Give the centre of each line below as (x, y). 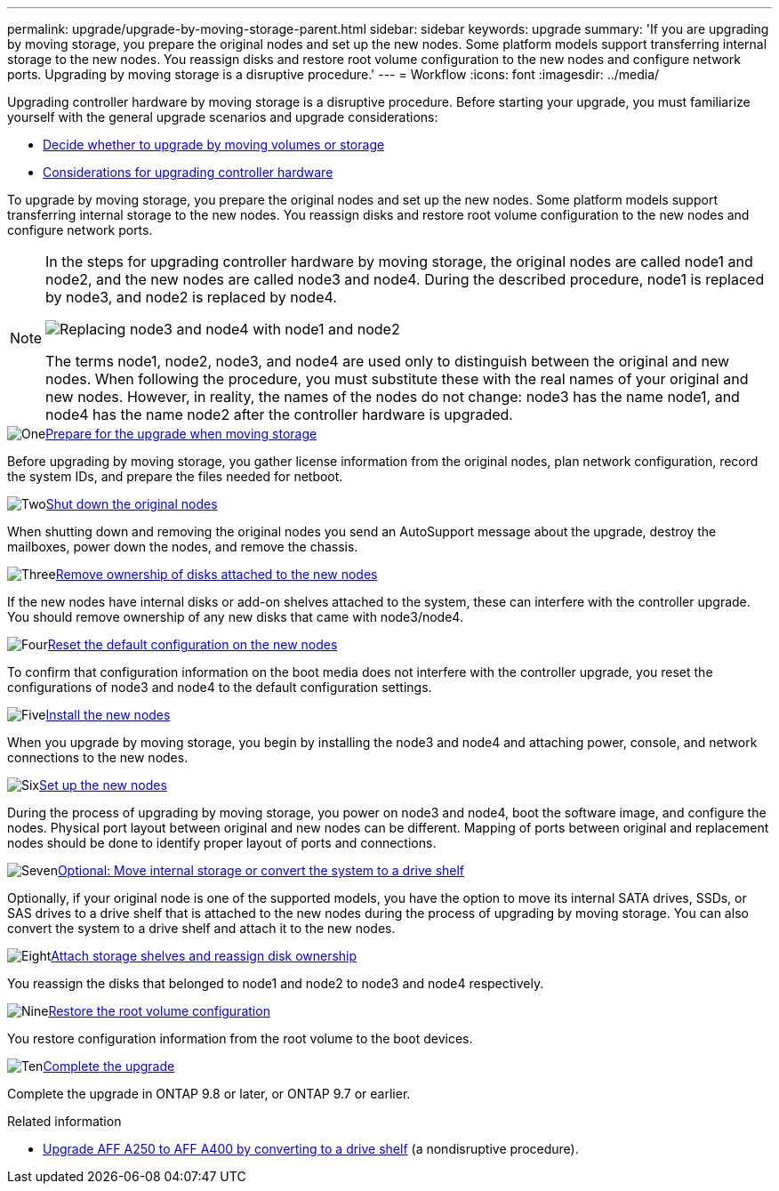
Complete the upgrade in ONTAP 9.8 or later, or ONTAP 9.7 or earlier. (209, 1094)
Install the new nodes (108, 715)
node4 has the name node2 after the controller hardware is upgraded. (279, 414)
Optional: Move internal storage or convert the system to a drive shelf (261, 870)
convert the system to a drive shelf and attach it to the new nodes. (201, 928)
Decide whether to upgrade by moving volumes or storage (214, 145)
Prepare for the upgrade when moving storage (181, 434)
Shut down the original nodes (132, 504)
